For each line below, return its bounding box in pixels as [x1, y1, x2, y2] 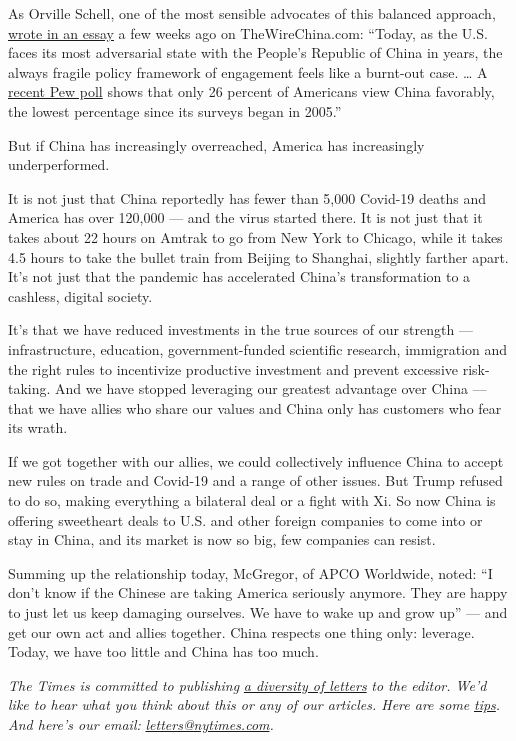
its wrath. [8, 417, 68, 438]
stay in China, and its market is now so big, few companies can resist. [8, 529, 436, 550]
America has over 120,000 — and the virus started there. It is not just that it [8, 207, 483, 228]
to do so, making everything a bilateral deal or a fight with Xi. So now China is [8, 490, 496, 511]
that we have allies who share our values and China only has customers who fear [8, 397, 502, 418]
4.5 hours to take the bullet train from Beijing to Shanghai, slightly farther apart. [8, 246, 509, 267]
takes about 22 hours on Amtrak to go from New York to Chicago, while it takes [8, 226, 503, 247]
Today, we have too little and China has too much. [8, 641, 319, 662]
